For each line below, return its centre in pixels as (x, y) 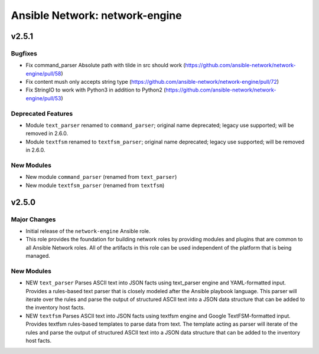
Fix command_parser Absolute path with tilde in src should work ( (105, 65)
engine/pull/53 (43, 98)
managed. (38, 256)
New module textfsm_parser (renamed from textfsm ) (95, 185)
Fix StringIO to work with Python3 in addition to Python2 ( (96, 90)
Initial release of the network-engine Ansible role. (88, 231)
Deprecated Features (42, 113)
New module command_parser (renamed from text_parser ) (101, 177)
